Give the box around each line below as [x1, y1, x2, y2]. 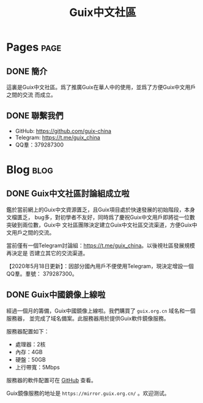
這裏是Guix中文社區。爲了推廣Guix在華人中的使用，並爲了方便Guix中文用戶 [6, 84, 196, 90]
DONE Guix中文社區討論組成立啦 [6, 189, 130, 199]
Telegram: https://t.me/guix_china [15, 134, 101, 141]
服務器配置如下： [6, 327, 50, 335]
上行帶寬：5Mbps [15, 363, 60, 371]
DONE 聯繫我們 [6, 111, 64, 121]
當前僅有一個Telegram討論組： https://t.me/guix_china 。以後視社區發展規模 [6, 242, 196, 249]
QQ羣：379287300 [15, 141, 64, 148]
